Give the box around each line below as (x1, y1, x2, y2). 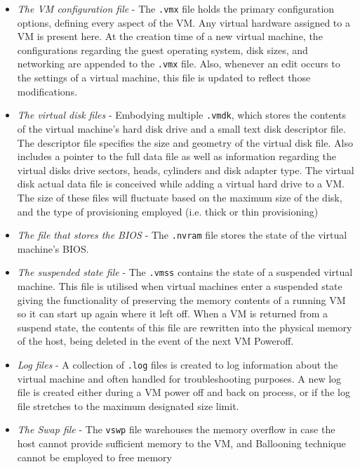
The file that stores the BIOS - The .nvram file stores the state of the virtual (17, 227, 347, 242)
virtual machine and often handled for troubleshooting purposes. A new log (17, 371, 342, 385)
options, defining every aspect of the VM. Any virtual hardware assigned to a (17, 15, 350, 29)
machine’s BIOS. (17, 241, 89, 256)
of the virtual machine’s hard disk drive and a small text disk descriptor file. (17, 121, 346, 136)
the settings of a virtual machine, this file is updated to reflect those (17, 70, 311, 85)
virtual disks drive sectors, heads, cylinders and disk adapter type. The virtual (17, 162, 354, 177)
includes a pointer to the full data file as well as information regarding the (17, 149, 337, 164)
